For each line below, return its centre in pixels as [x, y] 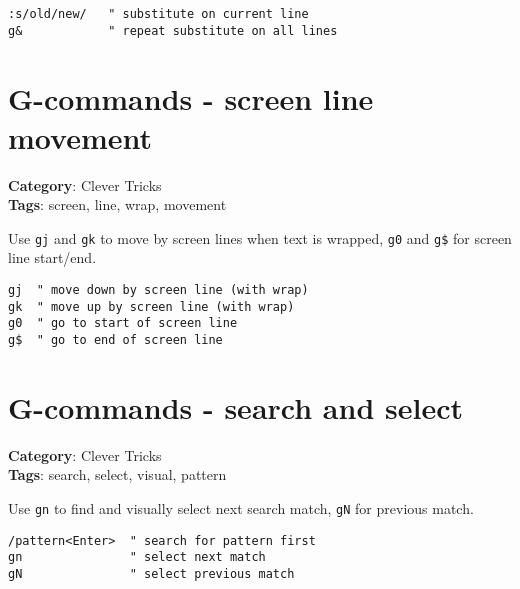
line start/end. [52, 257]
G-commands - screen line [191, 97]
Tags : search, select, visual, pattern [117, 474]
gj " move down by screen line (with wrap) [158, 290]
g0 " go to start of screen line [123, 323]
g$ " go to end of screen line [115, 340]
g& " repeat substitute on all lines [173, 30]
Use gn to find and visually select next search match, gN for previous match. [241, 508]
